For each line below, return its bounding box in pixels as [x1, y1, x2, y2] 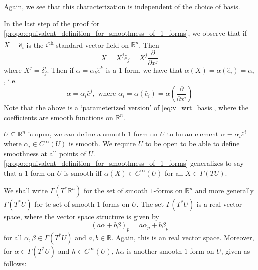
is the [26, 39, 44, 50]
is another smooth [127, 245, 182, 256]
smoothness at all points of [4, 148, 86, 158]
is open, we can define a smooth [28, 129, 126, 139]
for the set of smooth [83, 185, 148, 196]
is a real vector [196, 199, 242, 209]
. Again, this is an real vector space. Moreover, [111, 232, 254, 242]
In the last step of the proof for [4, 18, 100, 28]
